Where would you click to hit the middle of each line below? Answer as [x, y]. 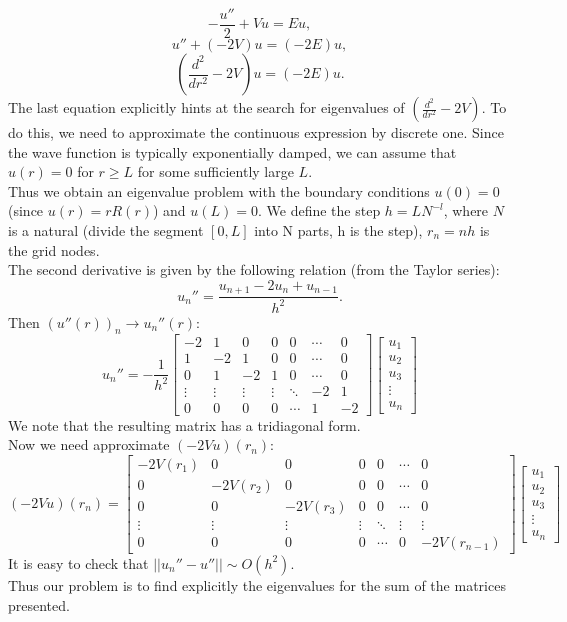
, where [466, 210]
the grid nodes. [54, 249]
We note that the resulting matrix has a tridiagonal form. [184, 424]
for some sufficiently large [215, 171]
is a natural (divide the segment [106, 230]
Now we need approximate [89, 444]
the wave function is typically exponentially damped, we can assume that [232, 151]
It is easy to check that [78, 562]
